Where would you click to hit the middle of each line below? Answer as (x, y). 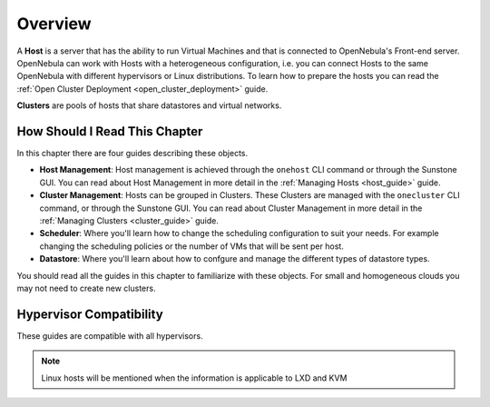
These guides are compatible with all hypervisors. (110, 335)
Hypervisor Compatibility (90, 314)
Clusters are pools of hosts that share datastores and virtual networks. (149, 105)
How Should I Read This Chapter (110, 131)
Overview (54, 24)
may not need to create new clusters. (86, 288)
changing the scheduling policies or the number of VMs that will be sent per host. (191, 246)
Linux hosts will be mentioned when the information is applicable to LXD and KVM (194, 378)
